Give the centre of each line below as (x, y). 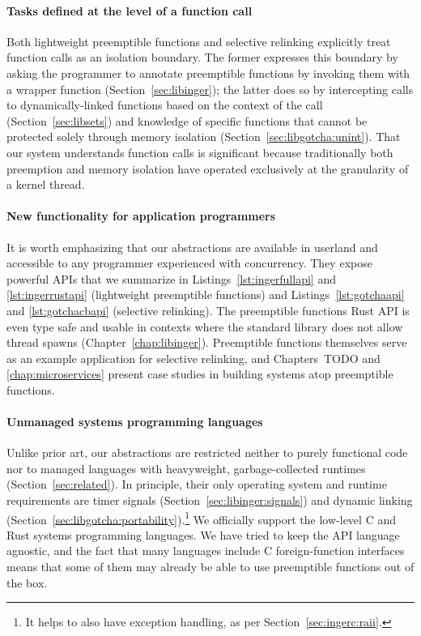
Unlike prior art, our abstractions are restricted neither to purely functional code (207, 452)
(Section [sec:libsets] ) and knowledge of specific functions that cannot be (187, 120)
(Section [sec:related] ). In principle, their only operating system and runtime (197, 484)
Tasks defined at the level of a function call (130, 10)
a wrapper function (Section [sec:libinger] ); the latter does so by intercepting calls (210, 89)
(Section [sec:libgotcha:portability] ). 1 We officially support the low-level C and (201, 518)
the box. (27, 582)
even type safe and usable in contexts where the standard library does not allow (205, 326)
